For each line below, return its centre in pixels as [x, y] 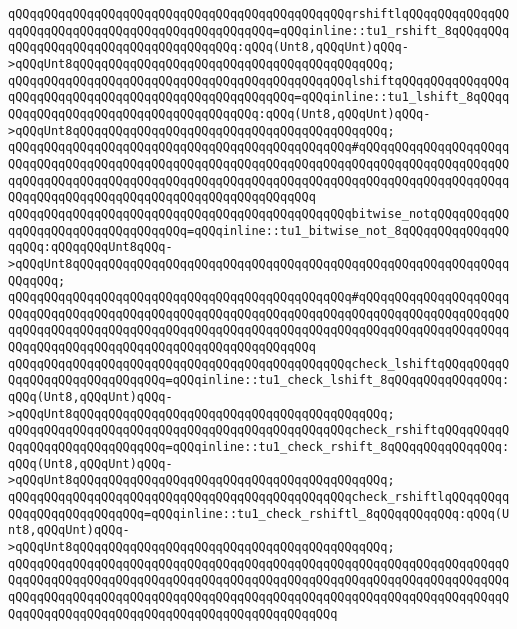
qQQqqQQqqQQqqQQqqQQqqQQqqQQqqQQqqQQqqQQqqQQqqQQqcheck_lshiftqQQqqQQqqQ [259, 363]
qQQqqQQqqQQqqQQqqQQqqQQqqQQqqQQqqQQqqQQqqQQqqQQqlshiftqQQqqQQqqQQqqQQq [259, 80]
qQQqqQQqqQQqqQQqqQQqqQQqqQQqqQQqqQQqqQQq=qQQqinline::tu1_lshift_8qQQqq [259, 97]
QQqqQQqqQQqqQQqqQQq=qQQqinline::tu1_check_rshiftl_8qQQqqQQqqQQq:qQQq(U [259, 513]
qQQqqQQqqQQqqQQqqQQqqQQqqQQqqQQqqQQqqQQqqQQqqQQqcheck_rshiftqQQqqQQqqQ [259, 430]
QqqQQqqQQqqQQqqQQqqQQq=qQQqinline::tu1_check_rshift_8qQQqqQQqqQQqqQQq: [259, 447]
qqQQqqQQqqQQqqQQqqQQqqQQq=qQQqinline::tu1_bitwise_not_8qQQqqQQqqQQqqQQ [259, 230]
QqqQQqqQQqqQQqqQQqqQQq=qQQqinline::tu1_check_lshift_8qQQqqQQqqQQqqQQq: [259, 380]
